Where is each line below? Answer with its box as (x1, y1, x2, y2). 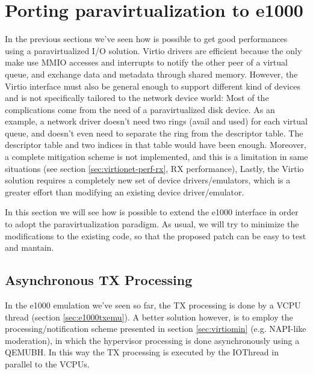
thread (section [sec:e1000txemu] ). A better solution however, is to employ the (5, 310, 293, 323)
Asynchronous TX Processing (5, 271, 193, 289)
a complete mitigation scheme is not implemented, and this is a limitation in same (5, 150, 308, 163)
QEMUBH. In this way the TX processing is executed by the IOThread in (5, 346, 279, 358)
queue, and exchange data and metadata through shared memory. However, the (5, 67, 298, 80)
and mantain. (5, 241, 54, 254)
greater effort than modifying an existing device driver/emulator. (5, 185, 244, 198)
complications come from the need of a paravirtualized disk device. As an (5, 103, 275, 115)
